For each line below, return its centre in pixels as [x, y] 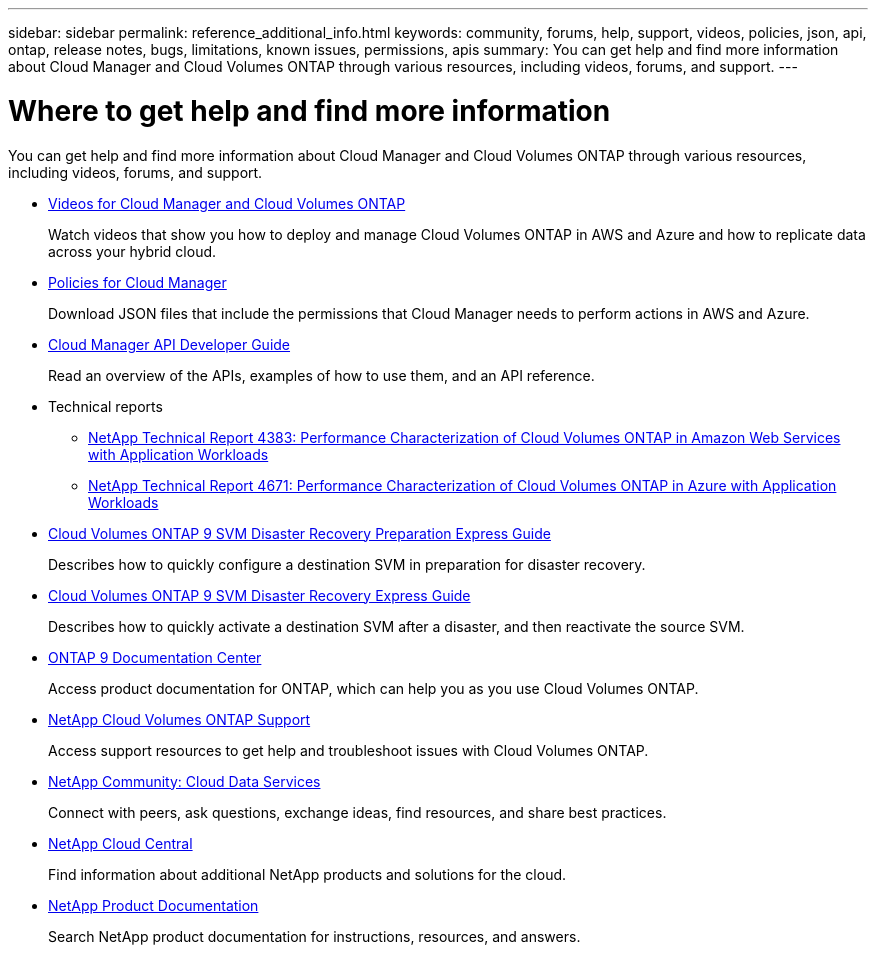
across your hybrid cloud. [132, 251]
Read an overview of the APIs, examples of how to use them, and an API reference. [321, 375]
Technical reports [105, 406]
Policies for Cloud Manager [137, 282]
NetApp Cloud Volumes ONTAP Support [179, 719]
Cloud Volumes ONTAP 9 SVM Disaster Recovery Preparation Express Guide [299, 533]
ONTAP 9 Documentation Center [155, 657]
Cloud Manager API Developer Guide [169, 344]
